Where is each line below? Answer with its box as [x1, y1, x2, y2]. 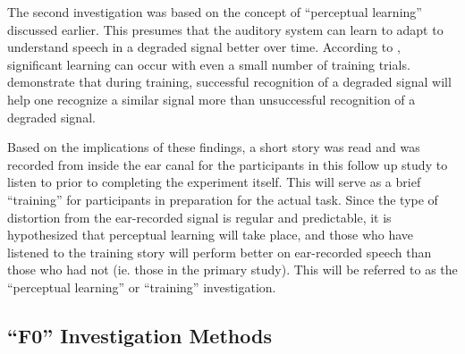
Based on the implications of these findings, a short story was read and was [7, 138, 420, 156]
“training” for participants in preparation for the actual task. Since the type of [7, 190, 438, 208]
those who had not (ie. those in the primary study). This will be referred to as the [7, 260, 458, 279]
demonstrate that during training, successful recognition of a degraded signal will [7, 72, 452, 91]
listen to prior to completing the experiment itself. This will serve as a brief [7, 173, 421, 191]
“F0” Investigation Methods [7, 321, 272, 349]
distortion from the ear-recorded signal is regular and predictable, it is [7, 207, 392, 226]
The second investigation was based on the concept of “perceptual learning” [7, 3, 422, 21]
